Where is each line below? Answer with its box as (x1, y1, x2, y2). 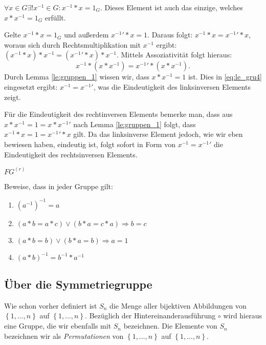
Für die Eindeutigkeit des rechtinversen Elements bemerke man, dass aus (4, 109, 233, 119)
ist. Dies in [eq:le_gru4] (188, 71, 262, 82)
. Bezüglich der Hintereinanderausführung (85, 310, 216, 321)
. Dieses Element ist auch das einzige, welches (100, 2, 243, 12)
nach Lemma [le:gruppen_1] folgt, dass (73, 118, 196, 129)
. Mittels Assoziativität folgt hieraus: (116, 49, 232, 60)
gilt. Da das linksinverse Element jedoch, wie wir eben (73, 129, 243, 139)
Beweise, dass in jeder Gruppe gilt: (4, 180, 113, 191)
